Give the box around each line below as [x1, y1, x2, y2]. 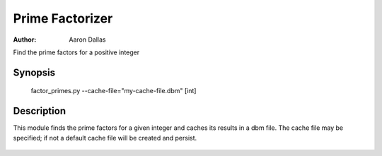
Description [13, 105, 66, 117]
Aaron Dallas [69, 35, 106, 44]
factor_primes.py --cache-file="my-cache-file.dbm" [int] [30, 87, 197, 95]
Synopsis [13, 66, 56, 78]
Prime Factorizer [13, 11, 113, 26]
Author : [13, 35, 37, 44]
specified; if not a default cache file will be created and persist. [13, 133, 197, 142]
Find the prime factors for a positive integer [13, 48, 140, 56]
